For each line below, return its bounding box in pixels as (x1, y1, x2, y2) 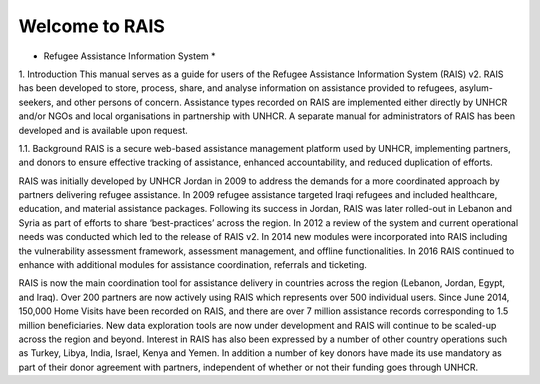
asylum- (458, 82, 494, 94)
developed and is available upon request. (18, 124, 189, 136)
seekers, (18, 96, 54, 108)
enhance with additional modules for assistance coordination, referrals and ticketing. (18, 259, 367, 271)
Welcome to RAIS (18, 15, 165, 37)
